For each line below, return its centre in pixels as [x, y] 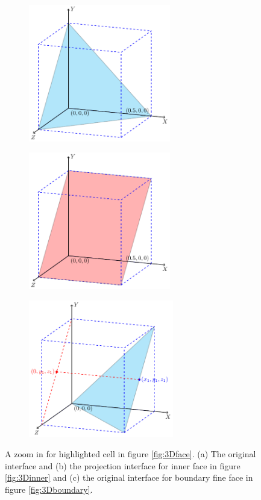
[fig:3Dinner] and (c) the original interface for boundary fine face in [129, 477]
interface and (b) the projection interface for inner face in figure [123, 465]
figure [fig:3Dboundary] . [49, 489]
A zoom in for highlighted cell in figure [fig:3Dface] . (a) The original [130, 454]
